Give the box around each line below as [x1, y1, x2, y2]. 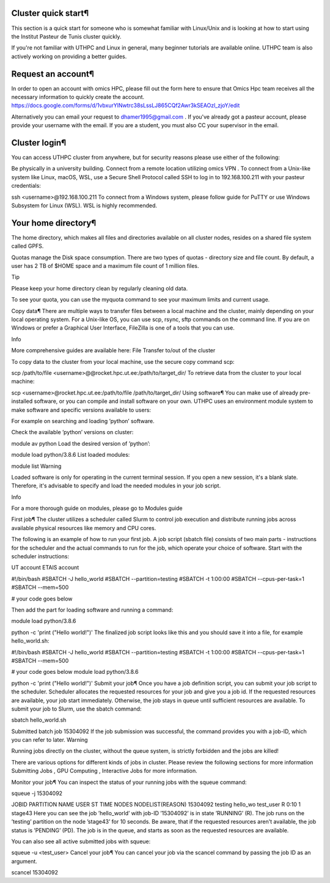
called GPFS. [11, 242, 44, 250]
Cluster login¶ [11, 138, 67, 148]
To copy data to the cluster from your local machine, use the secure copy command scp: [11, 358, 235, 365]
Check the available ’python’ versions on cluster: [11, 429, 134, 436]
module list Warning [11, 462, 62, 470]
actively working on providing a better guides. [11, 53, 127, 60]
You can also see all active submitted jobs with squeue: [11, 838, 151, 845]
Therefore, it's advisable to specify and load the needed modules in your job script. [11, 482, 221, 489]
